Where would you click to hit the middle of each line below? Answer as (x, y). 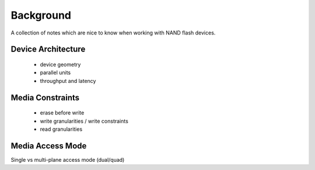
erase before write (62, 113)
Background (41, 15)
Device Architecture (48, 49)
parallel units (55, 72)
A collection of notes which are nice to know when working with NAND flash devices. (113, 33)
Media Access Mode (49, 146)
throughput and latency (68, 81)
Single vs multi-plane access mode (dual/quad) (68, 159)
